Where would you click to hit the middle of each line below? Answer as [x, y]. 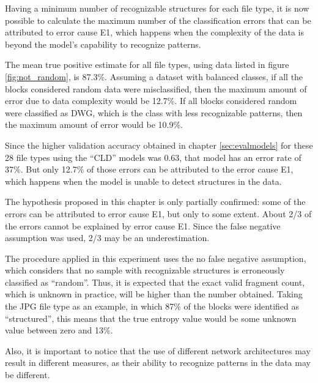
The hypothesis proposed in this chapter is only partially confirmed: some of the [155, 202]
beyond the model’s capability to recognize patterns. [103, 44]
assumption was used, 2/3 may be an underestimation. [107, 238]
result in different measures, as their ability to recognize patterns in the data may [158, 363]
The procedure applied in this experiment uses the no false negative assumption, [156, 258]
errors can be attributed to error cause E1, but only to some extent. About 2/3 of [158, 213]
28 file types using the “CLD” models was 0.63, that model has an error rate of [153, 157]
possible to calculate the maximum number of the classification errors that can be [158, 20]
